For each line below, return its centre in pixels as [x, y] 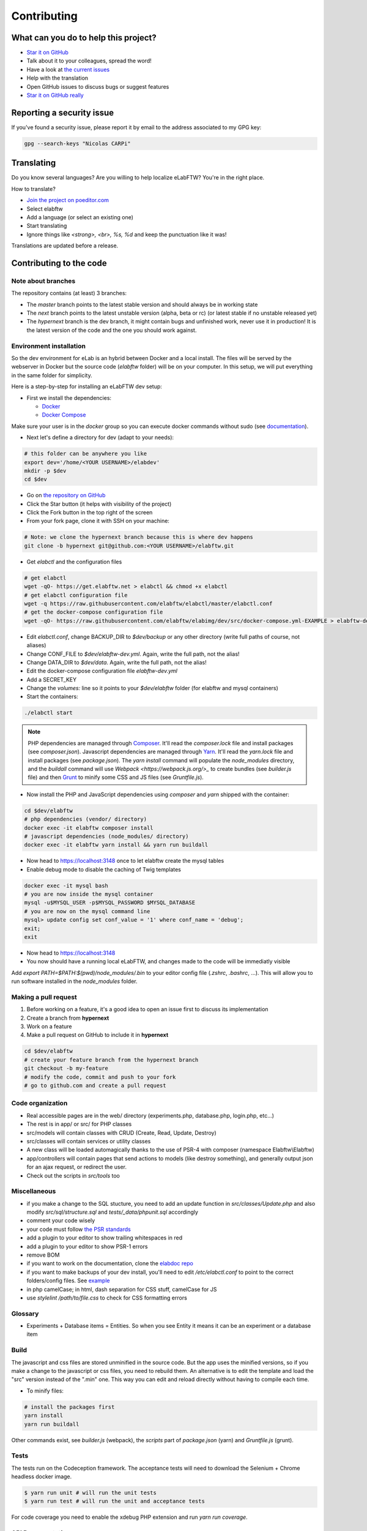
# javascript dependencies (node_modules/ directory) [106, 836]
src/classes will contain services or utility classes [89, 1141]
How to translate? [34, 189]
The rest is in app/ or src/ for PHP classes [79, 1124]
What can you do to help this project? [84, 38]
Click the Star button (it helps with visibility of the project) [99, 504]
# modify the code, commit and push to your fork [100, 1077]
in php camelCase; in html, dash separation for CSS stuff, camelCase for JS [122, 1289]
